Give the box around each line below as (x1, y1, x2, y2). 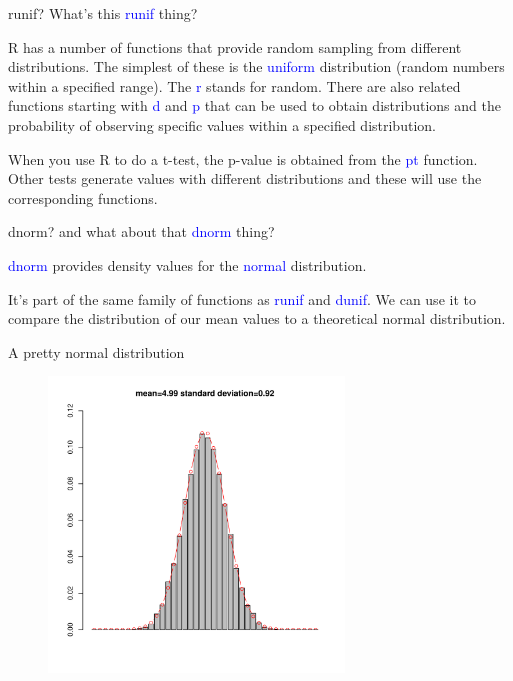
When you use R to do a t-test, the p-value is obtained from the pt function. (8, 148, 478, 169)
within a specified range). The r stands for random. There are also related (8, 75, 461, 96)
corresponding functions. (8, 187, 158, 208)
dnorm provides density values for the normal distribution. (8, 254, 367, 275)
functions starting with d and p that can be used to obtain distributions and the (8, 95, 501, 116)
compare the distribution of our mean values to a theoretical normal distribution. (8, 308, 506, 329)
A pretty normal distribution (8, 341, 185, 362)
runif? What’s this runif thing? (8, 3, 198, 23)
